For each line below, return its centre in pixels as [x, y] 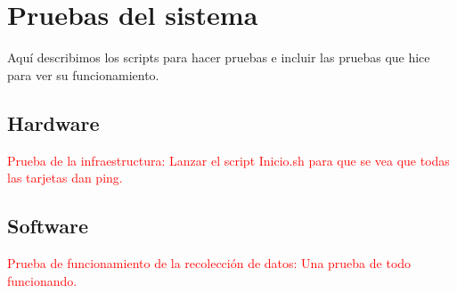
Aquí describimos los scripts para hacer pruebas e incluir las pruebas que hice [219, 57]
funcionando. [42, 280]
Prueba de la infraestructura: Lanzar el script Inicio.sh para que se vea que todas [228, 160]
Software [48, 226]
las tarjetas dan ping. [65, 178]
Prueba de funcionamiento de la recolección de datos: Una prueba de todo [209, 262]
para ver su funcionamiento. [83, 74]
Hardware [53, 122]
